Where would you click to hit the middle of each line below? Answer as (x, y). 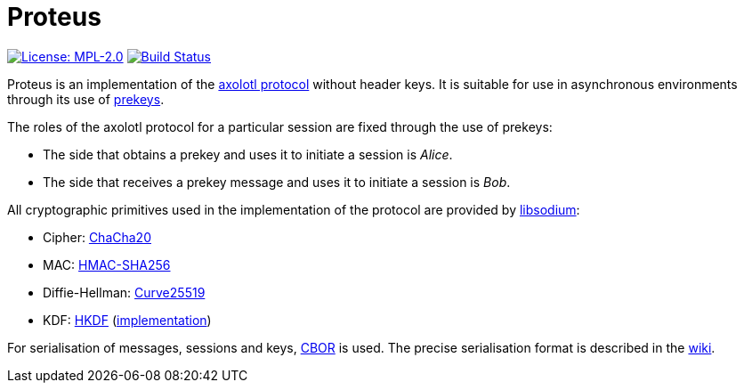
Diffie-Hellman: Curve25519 (124, 292)
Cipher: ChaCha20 (97, 237)
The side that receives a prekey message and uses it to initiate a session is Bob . (277, 182)
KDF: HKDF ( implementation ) (127, 320)
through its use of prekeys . (86, 99)
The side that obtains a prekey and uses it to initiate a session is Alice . (248, 154)
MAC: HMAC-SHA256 (107, 264)
